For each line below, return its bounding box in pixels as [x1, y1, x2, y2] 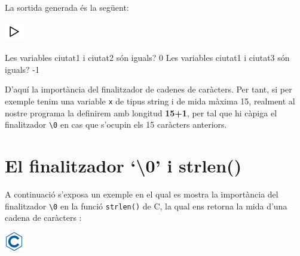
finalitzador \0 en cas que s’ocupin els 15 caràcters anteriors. [5, 118, 227, 131]
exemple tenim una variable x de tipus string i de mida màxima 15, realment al [5, 94, 295, 107]
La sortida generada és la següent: [5, 1, 129, 13]
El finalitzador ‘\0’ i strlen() [5, 153, 242, 178]
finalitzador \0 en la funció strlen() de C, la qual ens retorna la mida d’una [5, 199, 287, 212]
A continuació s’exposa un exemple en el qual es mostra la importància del [5, 188, 278, 200]
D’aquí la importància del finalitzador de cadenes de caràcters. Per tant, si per [5, 83, 292, 95]
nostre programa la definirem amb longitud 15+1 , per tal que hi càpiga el [5, 106, 277, 119]
